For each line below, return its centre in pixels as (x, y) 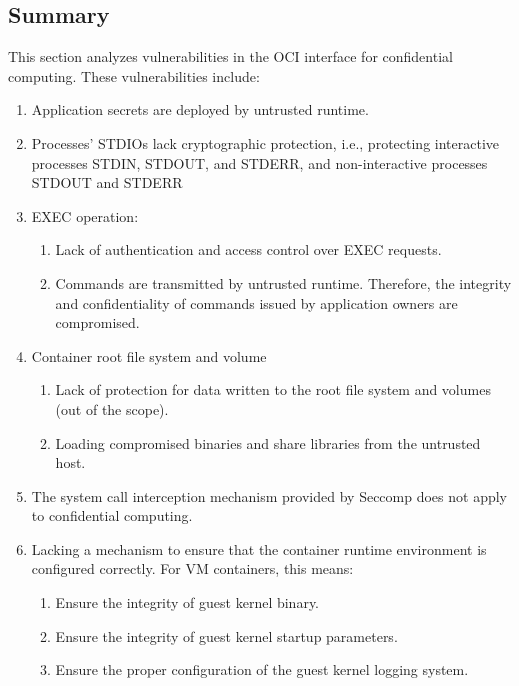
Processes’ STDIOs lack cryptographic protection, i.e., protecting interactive (265, 142)
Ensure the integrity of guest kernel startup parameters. (226, 635)
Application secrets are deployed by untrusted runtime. (200, 109)
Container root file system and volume (149, 355)
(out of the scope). (112, 408)
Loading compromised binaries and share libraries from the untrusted (268, 442)
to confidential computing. (112, 515)
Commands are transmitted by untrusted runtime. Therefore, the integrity (283, 282)
